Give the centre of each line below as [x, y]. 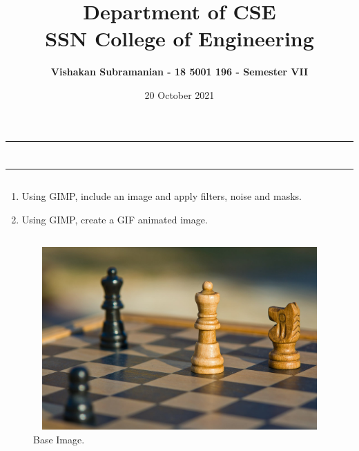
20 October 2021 [179, 94]
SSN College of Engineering [179, 38]
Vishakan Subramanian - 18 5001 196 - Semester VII [179, 72]
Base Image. [59, 439]
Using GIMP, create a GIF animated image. [115, 219]
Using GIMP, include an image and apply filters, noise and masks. [162, 196]
